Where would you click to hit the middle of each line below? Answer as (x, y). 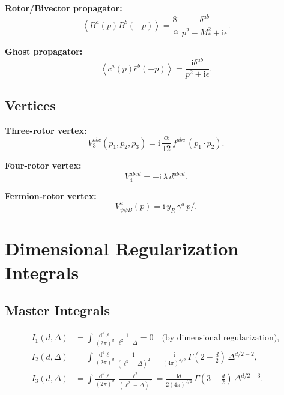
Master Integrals (58, 310)
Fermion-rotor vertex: (51, 195)
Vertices (30, 105)
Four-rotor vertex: (43, 165)
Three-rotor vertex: (46, 130)
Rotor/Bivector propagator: (64, 8)
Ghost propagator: (44, 51)
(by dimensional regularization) (219, 338)
